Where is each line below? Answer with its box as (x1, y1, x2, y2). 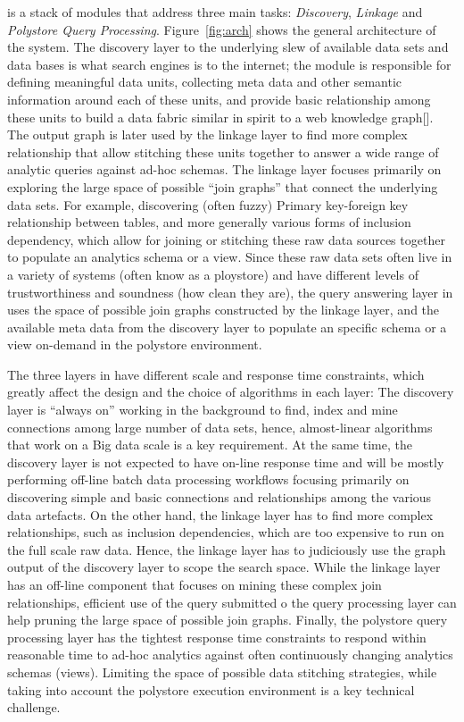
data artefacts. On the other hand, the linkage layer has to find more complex (7, 505, 434, 524)
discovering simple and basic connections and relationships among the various (7, 488, 432, 507)
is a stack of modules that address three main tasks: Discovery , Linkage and (7, 3, 423, 21)
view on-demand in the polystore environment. (7, 335, 262, 354)
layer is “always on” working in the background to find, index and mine (7, 400, 398, 419)
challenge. (7, 698, 61, 717)
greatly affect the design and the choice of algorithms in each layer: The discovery (7, 382, 454, 401)
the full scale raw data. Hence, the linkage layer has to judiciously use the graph (7, 540, 446, 558)
